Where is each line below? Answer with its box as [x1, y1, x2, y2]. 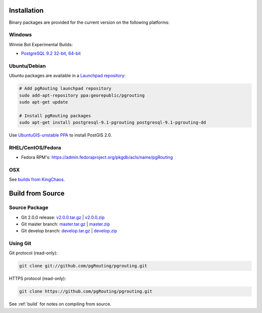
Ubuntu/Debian [9, 62, 46, 69]
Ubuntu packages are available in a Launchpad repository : [9, 73, 126, 79]
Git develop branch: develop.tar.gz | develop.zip [21, 228, 117, 234]
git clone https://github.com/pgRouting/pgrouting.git [19, 289, 152, 294]
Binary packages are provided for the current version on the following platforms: [9, 19, 170, 25]
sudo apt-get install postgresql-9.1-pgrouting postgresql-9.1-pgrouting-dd [19, 120, 206, 125]
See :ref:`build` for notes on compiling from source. [9, 301, 112, 307]
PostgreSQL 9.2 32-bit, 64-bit [21, 51, 81, 56]
